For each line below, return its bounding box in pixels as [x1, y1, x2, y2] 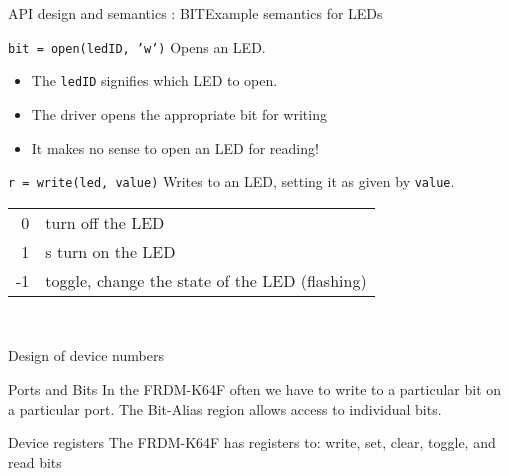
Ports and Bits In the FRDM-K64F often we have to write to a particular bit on [8, 378, 502, 399]
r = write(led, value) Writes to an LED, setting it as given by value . [8, 171, 455, 192]
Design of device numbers [8, 345, 164, 366]
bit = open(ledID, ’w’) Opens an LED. [8, 36, 266, 57]
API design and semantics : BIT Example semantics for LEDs [8, 3, 383, 23]
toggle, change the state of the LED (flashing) [45, 268, 367, 292]
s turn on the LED [45, 239, 176, 263]
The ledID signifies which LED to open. [31, 70, 278, 91]
